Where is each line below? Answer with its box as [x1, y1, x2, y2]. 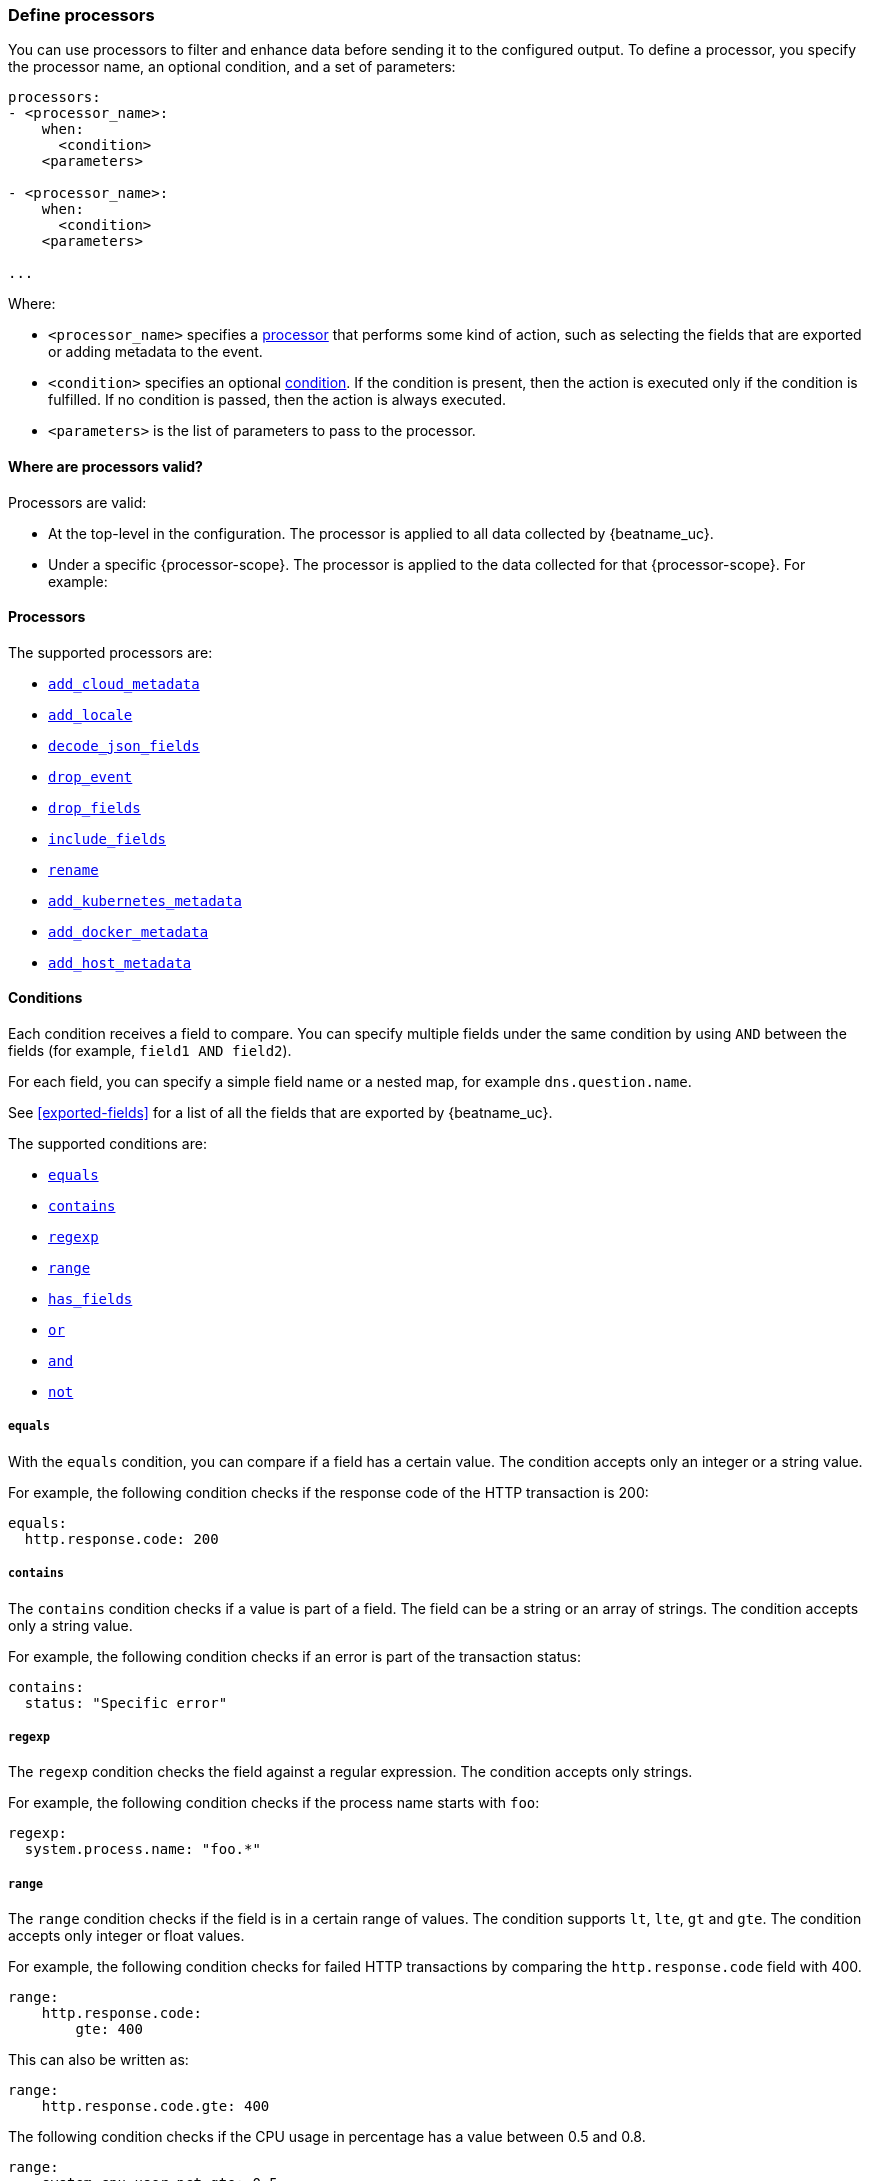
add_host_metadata [48, 954, 192, 971]
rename [48, 861, 99, 878]
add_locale [48, 706, 133, 723]
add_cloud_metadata [48, 675, 200, 692]
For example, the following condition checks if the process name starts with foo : [8, 1794, 540, 1812]
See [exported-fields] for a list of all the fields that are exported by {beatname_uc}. [8, 1104, 553, 1122]
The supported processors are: [8, 643, 213, 661]
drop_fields [48, 799, 141, 816]
